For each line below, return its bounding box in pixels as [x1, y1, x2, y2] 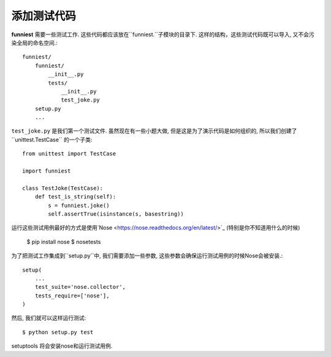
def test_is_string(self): [34, 194, 116, 200]
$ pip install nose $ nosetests [26, 238, 101, 245]
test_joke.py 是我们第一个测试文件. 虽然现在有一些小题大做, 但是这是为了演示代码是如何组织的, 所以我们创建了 [11, 127, 297, 135]
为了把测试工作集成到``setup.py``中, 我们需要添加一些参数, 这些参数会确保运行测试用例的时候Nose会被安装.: [11, 252, 283, 259]
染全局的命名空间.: [11, 39, 58, 46]
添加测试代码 [11, 9, 77, 23]
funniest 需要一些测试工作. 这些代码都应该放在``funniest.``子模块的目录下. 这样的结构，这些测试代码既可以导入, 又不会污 [11, 31, 315, 38]
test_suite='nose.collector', [34, 283, 126, 291]
